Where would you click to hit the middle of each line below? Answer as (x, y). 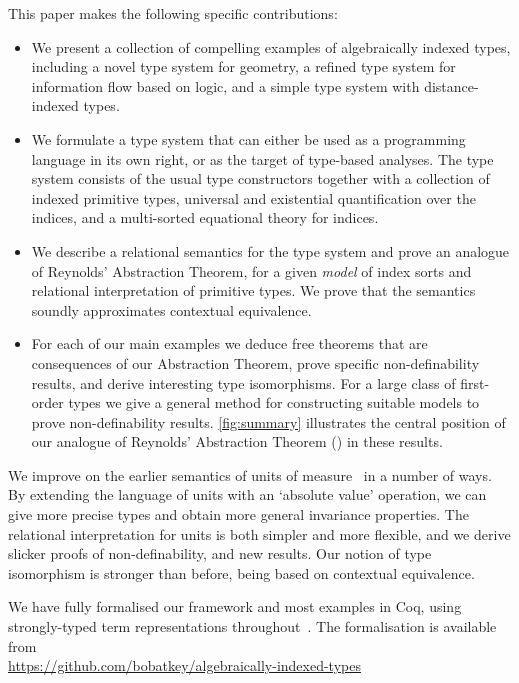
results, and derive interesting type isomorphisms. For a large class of (243, 382)
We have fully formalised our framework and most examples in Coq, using (235, 606)
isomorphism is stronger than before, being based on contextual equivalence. (241, 572)
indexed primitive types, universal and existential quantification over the (253, 197)
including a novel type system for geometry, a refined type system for (243, 66)
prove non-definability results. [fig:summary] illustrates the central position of (268, 421)
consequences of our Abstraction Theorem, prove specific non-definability (255, 362)
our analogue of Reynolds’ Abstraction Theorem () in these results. (237, 441)
